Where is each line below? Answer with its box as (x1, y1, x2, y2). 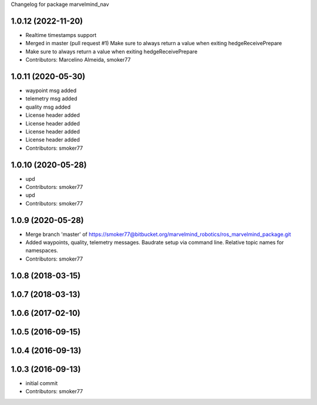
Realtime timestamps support (25, 31, 97, 38)
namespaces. (25, 247, 59, 254)
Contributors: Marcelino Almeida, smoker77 (25, 56, 131, 63)
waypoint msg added (25, 87, 77, 94)
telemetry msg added (25, 95, 77, 102)
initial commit (25, 379, 58, 387)
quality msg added (25, 103, 71, 110)
